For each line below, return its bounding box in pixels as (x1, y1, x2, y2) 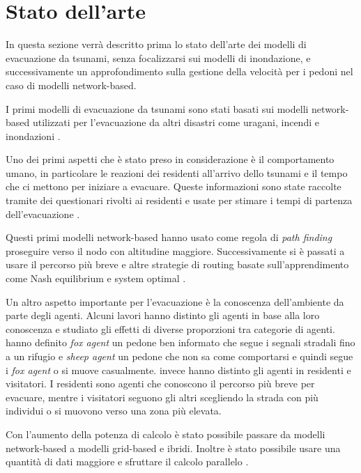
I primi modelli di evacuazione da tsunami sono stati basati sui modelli (6, 101, 309, 116)
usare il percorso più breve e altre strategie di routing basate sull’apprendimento (6, 257, 349, 272)
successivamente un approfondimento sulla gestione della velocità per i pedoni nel (6, 64, 353, 79)
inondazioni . (6, 128, 61, 143)
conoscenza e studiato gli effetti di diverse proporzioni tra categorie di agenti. (6, 321, 335, 336)
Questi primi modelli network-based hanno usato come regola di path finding (6, 230, 332, 245)
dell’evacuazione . (6, 206, 80, 221)
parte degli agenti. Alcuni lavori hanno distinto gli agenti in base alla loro (6, 308, 320, 323)
